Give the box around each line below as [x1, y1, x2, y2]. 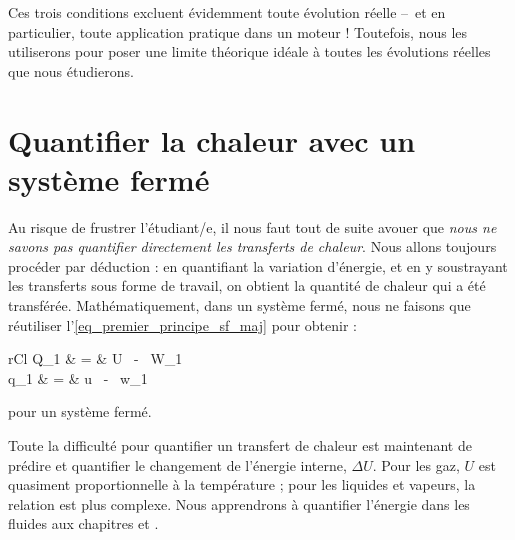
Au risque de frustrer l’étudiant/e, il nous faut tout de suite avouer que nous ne [8, 216, 497, 237]
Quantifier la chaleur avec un [8, 119, 416, 160]
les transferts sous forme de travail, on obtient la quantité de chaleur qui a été [8, 275, 486, 296]
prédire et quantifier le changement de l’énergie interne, [8, 454, 347, 475]
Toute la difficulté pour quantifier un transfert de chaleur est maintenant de [8, 435, 472, 456]
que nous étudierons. [8, 60, 134, 81]
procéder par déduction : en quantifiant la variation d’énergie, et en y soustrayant [8, 255, 508, 276]
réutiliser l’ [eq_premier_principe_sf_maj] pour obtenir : [8, 314, 357, 335]
